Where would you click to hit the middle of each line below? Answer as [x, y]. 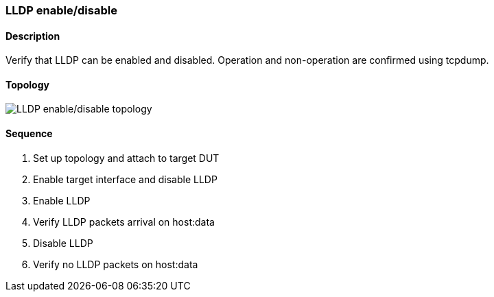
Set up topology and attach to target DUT [126, 158]
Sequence [29, 134]
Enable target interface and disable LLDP [125, 179]
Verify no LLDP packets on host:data [116, 264]
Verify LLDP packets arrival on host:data [124, 222]
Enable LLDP [62, 200]
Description [33, 36]
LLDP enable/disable [61, 10]
